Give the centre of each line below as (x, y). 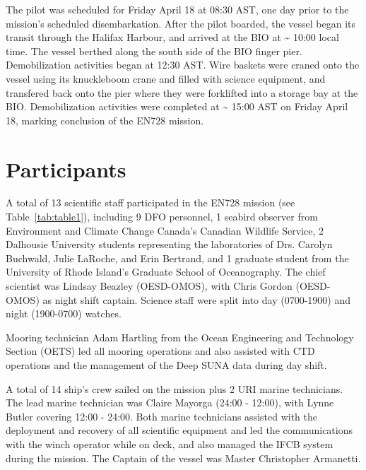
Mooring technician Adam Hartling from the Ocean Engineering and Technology (180, 337)
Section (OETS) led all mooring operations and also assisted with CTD (160, 351)
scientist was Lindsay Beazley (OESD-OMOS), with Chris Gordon (149, 286)
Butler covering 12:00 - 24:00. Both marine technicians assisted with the (161, 416)
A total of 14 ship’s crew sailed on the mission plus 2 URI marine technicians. (175, 388)
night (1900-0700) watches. (64, 313)
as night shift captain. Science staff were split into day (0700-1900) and (197, 299)
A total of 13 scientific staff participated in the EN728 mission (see (150, 202)
